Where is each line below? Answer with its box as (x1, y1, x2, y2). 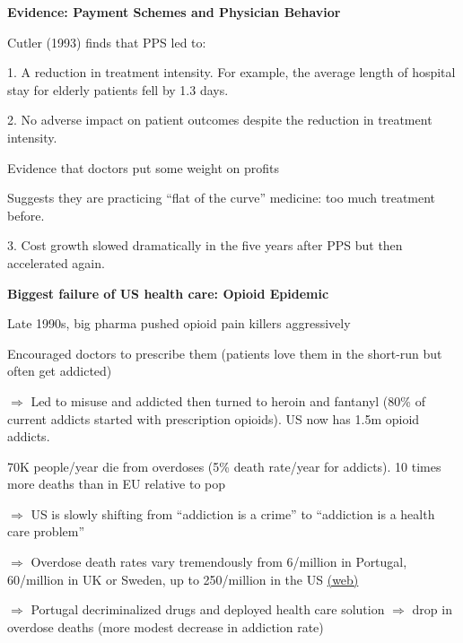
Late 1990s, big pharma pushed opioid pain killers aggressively (7, 314, 351, 333)
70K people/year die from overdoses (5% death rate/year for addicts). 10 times (7, 456, 441, 475)
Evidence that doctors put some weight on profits (7, 158, 280, 177)
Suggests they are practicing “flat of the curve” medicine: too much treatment (7, 188, 436, 207)
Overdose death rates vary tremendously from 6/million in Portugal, (31, 552, 407, 571)
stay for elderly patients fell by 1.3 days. (7, 80, 229, 99)
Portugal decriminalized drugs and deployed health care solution (31, 600, 385, 619)
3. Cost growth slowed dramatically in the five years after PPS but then (7, 236, 403, 255)
